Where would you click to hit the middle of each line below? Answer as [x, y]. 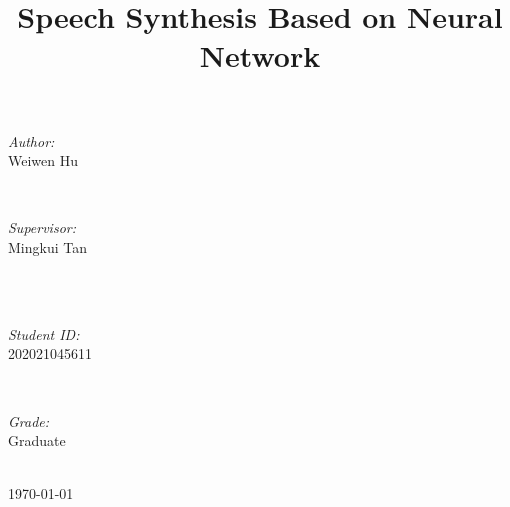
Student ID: [44, 333]
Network [260, 55]
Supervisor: [42, 227]
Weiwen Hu [43, 160]
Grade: [29, 420]
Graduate [37, 440]
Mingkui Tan [47, 246]
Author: [31, 140]
